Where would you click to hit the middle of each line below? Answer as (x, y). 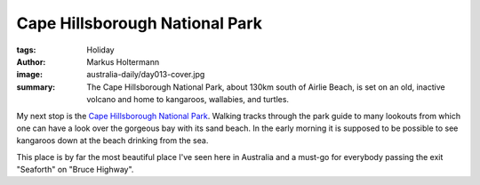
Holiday (100, 50)
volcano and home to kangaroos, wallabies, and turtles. (188, 100)
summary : (36, 87)
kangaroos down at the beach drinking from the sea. (112, 141)
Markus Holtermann (123, 61)
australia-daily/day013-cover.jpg (146, 75)
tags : (26, 50)
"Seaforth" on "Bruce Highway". (75, 170)
